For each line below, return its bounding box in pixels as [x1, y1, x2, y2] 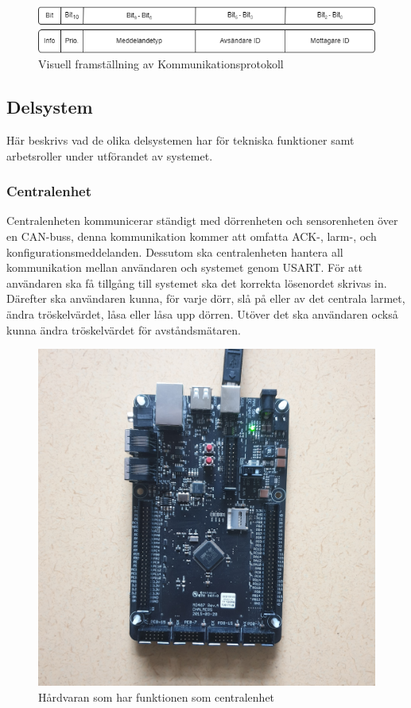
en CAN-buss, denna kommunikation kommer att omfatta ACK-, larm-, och [6, 227, 377, 244]
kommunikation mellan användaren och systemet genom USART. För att [6, 259, 363, 276]
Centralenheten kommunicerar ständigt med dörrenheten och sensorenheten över [6, 212, 398, 229]
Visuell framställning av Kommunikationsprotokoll [38, 56, 284, 72]
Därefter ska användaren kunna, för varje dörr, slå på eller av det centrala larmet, [6, 290, 405, 307]
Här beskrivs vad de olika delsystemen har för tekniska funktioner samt [6, 131, 355, 148]
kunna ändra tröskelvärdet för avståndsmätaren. [6, 321, 241, 338]
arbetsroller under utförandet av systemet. [6, 147, 213, 164]
